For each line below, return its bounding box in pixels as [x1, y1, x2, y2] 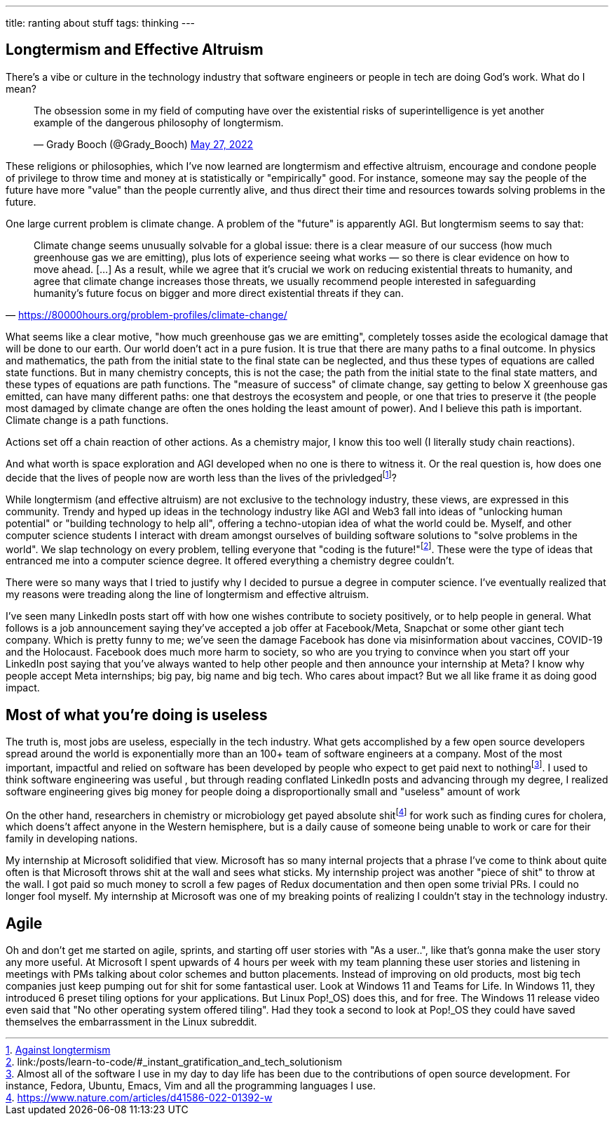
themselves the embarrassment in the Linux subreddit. [6, 1016, 257, 1028]
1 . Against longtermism [6, 1044, 111, 1056]
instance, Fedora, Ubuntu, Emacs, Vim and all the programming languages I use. [6, 1080, 376, 1092]
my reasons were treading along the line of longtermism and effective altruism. [6, 588, 369, 601]
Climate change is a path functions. [6, 413, 169, 426]
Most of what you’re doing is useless [6, 705, 268, 724]
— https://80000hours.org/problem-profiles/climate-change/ [6, 308, 287, 321]
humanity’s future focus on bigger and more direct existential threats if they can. [34, 286, 404, 299]
